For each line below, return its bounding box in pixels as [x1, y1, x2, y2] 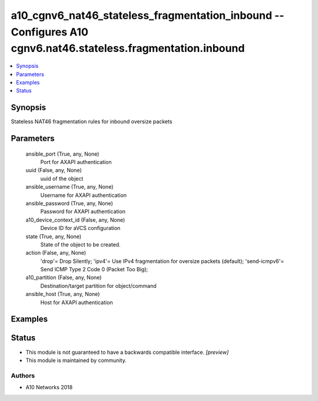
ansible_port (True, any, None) [25, 150, 100, 157]
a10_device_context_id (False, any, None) [25, 216, 125, 223]
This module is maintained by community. [25, 357, 127, 364]
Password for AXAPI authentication [40, 208, 126, 215]
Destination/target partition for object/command [40, 282, 157, 289]
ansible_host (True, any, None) [25, 291, 100, 298]
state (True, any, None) [25, 233, 82, 240]
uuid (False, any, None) [25, 167, 82, 174]
